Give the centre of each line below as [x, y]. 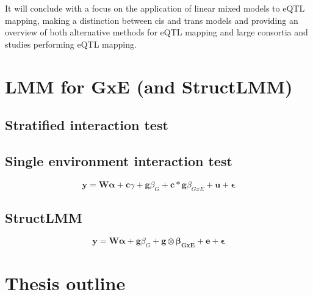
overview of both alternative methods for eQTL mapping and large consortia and [156, 32]
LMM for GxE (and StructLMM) [149, 86]
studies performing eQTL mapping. [71, 44]
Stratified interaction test [87, 125]
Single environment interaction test [119, 160]
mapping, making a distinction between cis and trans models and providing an [152, 20]
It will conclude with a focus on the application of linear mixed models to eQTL [155, 8]
